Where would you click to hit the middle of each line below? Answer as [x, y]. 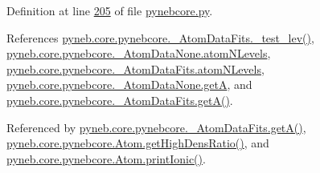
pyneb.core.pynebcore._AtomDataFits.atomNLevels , [135, 68]
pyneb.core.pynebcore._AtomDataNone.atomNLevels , [139, 53]
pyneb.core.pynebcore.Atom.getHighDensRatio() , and [138, 143]
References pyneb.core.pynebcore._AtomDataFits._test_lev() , [160, 37]
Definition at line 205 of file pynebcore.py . [110, 10]
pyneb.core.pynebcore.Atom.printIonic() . [106, 158]
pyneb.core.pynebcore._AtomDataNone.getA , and [129, 84]
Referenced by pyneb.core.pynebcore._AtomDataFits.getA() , [156, 127]
